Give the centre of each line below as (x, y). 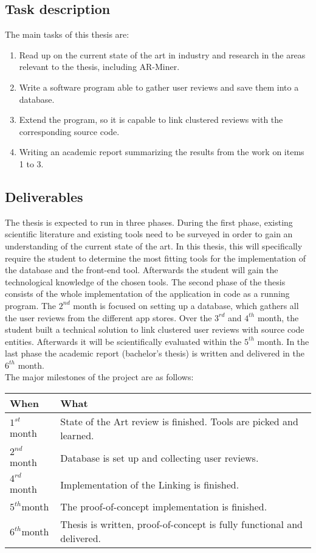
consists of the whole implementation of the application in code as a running (147, 294)
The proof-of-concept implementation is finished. (164, 507)
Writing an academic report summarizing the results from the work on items (162, 152)
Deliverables (44, 196)
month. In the (283, 341)
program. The (31, 305)
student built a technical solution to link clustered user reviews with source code (155, 329)
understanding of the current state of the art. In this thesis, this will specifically (154, 245)
